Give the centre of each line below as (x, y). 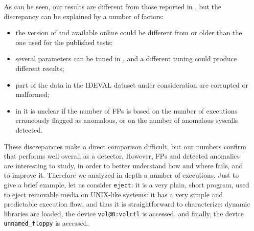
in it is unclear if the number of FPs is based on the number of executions (126, 110)
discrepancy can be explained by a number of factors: (84, 16)
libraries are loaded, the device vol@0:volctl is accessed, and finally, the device (124, 213)
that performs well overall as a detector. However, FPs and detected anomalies (122, 156)
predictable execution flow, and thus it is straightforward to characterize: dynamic (127, 204)
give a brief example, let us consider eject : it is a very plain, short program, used (127, 184)
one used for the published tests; (64, 42)
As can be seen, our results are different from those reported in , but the (113, 6)
